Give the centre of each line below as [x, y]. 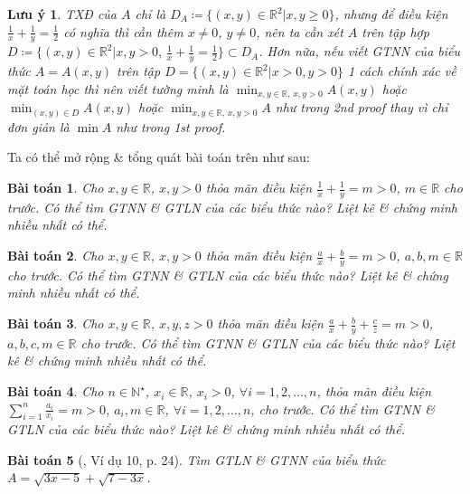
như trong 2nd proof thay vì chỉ [362, 107]
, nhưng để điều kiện [391, 14]
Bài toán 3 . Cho [56, 323]
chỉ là [150, 14]
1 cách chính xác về [402, 71]
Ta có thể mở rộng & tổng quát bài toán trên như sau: [159, 157]
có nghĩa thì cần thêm [123, 31]
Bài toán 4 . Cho [56, 391]
